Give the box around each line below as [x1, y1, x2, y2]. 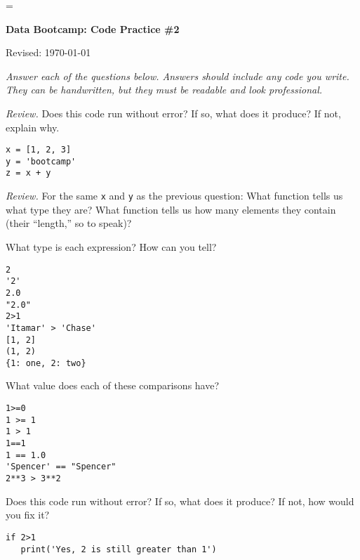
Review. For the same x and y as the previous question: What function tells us [6, 188, 343, 203]
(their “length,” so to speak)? [6, 216, 132, 230]
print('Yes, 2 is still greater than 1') [20, 544, 217, 554]
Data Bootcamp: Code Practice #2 [6, 21, 180, 36]
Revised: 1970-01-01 [6, 45, 91, 60]
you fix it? [6, 507, 50, 522]
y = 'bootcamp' [6, 156, 76, 167]
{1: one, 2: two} [6, 358, 86, 368]
